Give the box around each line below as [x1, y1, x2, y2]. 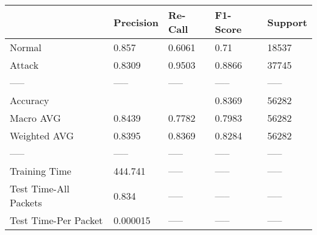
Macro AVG [10, 111, 61, 125]
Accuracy [10, 93, 49, 107]
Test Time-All [10, 181, 69, 195]
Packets [10, 195, 42, 209]
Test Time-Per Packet [10, 213, 103, 227]
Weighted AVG [10, 128, 74, 142]
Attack [10, 58, 39, 72]
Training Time [10, 164, 71, 178]
